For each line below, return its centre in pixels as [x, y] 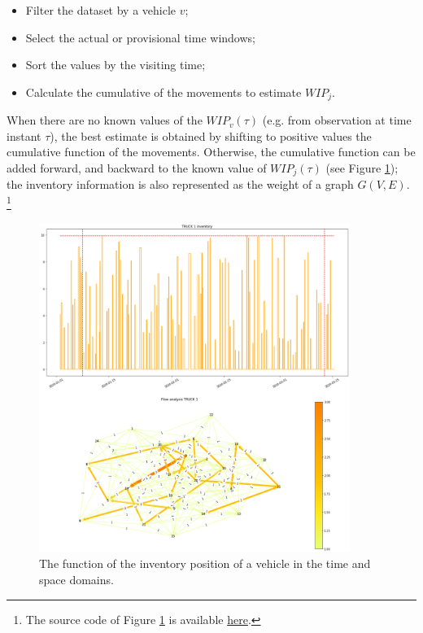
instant [24, 135]
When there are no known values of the [105, 120]
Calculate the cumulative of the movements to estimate [164, 92]
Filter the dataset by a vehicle [101, 10]
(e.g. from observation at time [337, 120]
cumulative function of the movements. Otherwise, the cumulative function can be [211, 152]
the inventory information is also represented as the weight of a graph [180, 184]
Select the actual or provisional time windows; [140, 37]
